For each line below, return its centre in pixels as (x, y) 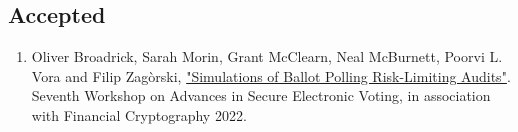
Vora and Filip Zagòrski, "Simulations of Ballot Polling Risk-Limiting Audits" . (271, 75)
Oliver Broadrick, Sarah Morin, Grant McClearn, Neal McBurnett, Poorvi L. (267, 56)
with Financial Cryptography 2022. (139, 114)
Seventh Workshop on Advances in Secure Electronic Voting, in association (261, 95)
